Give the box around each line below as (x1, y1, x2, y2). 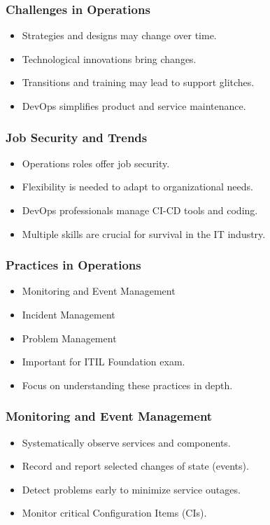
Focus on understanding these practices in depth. (22, 377, 233, 392)
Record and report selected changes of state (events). (22, 458, 249, 473)
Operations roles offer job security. (22, 155, 170, 170)
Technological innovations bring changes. (22, 51, 197, 66)
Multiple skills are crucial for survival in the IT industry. (22, 226, 266, 241)
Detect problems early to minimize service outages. (22, 482, 241, 496)
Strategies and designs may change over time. (22, 28, 217, 43)
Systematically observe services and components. (22, 435, 231, 449)
